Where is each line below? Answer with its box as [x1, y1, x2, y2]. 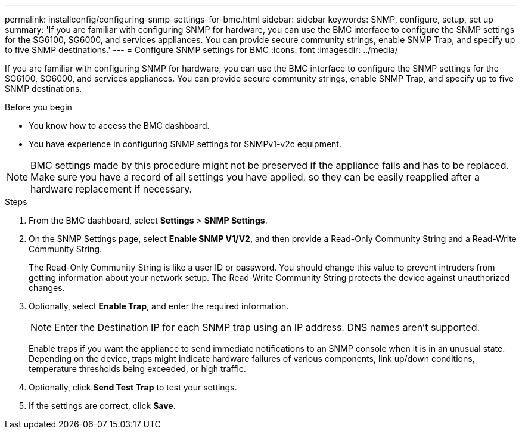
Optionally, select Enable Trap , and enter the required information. [29, 301, 289, 311]
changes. [29, 283, 65, 293]
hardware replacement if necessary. [30, 183, 192, 195]
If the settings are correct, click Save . [29, 401, 176, 411]
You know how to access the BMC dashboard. [29, 120, 210, 131]
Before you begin [5, 102, 72, 112]
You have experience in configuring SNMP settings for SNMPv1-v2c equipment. [29, 139, 341, 149]
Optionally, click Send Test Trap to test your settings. [29, 382, 237, 392]
